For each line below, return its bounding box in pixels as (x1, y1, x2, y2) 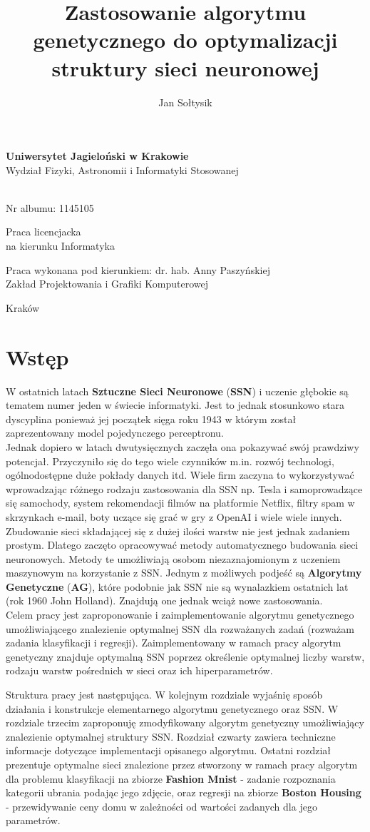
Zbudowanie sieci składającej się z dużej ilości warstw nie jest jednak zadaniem (6, 523, 350, 538)
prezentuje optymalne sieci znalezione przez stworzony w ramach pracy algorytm (6, 757, 358, 771)
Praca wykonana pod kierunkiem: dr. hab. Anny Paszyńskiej (6, 262, 270, 277)
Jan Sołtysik (158, 94, 212, 109)
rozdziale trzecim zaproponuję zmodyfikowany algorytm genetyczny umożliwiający (6, 715, 364, 730)
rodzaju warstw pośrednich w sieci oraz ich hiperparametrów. (6, 663, 273, 678)
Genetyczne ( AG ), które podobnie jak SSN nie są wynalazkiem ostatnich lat (6, 579, 349, 594)
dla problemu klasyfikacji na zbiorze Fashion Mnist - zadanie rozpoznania (6, 771, 336, 786)
